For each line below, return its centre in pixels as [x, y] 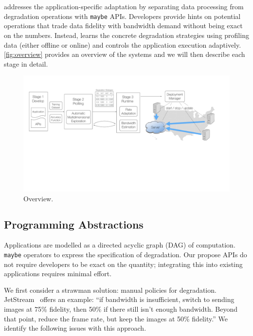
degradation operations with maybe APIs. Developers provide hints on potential [122, 16]
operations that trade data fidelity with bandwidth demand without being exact [123, 26]
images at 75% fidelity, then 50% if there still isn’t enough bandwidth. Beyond [121, 309]
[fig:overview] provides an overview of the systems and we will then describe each [125, 54]
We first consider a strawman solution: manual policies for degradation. [110, 290]
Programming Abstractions [74, 224]
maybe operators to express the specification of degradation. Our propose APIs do [126, 254]
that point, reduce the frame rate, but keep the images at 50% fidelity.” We [116, 318]
